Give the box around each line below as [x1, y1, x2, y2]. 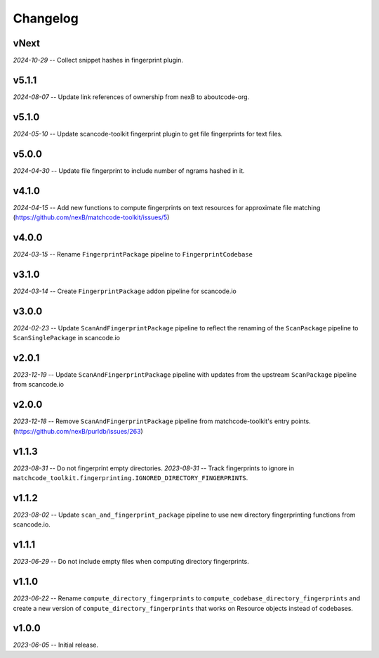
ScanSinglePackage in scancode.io [13, 334, 121, 342]
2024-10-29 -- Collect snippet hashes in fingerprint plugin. [13, 56, 184, 65]
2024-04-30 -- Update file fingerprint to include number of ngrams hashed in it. [13, 166, 245, 175]
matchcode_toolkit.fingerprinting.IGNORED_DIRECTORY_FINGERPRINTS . [13, 474, 248, 482]
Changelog [13, 11, 79, 26]
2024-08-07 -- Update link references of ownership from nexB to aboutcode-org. [13, 92, 250, 101]
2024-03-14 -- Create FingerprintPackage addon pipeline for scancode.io [13, 287, 237, 295]
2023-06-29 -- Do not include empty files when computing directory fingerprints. [13, 557, 249, 566]
